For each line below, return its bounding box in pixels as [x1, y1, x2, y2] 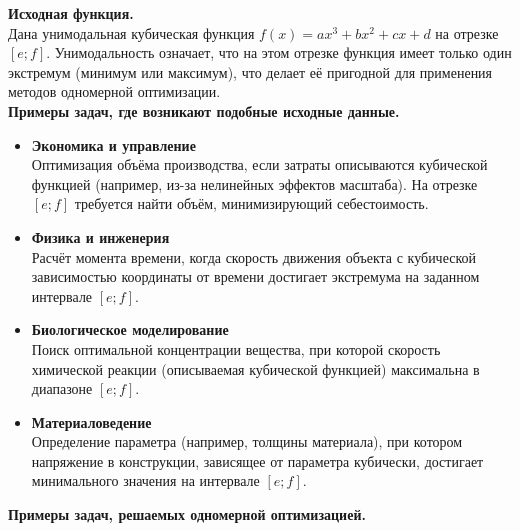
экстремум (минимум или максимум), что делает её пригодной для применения [8, 61, 493, 82]
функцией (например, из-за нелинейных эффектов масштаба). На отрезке [31, 173, 478, 194]
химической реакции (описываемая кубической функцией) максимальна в [31, 358, 480, 379]
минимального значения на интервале [31, 470, 260, 491]
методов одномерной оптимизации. [8, 81, 221, 102]
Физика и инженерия [31, 226, 170, 247]
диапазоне [31, 378, 93, 399]
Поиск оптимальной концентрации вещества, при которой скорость [31, 338, 441, 359]
